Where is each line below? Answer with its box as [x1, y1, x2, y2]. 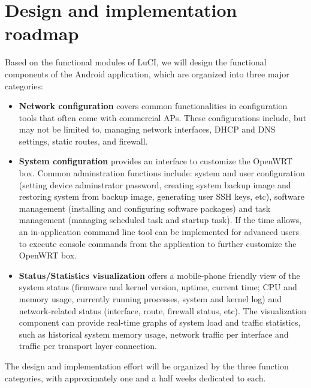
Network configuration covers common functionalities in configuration [19, 100, 288, 112]
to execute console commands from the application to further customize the [19, 237, 297, 249]
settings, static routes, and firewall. [19, 134, 148, 147]
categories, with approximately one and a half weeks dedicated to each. [5, 371, 266, 384]
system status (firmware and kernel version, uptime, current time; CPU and [19, 281, 297, 293]
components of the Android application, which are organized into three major [5, 67, 289, 80]
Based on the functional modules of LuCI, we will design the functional [5, 56, 267, 68]
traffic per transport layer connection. [19, 339, 157, 352]
